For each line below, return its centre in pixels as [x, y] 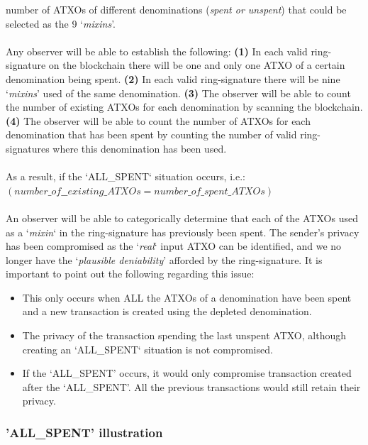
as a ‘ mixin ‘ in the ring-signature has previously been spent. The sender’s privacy [183, 232]
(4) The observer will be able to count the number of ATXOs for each [158, 120]
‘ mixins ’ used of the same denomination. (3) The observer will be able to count [178, 93]
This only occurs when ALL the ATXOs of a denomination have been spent [187, 297]
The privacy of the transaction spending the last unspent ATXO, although [184, 335]
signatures [28, 148]
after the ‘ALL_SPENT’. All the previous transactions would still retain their [191, 386]
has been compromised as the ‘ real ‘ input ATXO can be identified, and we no [174, 246]
